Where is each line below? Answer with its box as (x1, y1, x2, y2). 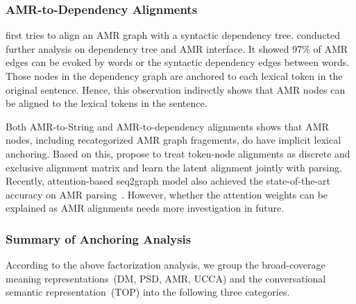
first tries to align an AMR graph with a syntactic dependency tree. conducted (6, 28, 341, 42)
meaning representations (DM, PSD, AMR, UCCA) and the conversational (6, 271, 326, 285)
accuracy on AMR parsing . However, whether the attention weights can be (6, 187, 328, 201)
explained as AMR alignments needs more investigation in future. (6, 201, 285, 215)
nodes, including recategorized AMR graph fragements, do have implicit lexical (6, 133, 341, 147)
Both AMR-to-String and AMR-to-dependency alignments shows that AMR (6, 119, 329, 133)
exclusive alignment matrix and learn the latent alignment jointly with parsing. (6, 160, 342, 174)
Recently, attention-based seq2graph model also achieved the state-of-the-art (6, 174, 330, 188)
